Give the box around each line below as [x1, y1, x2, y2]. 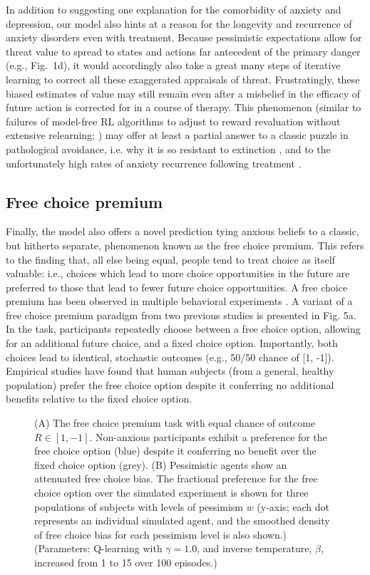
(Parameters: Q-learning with [34, 541, 163, 556]
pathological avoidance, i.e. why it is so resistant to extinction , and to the [6, 141, 331, 156]
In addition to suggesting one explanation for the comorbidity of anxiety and [6, 2, 341, 16]
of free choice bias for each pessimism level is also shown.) [34, 527, 287, 542]
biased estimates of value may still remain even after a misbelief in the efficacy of [6, 86, 360, 100]
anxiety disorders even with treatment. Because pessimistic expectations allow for [6, 30, 362, 45]
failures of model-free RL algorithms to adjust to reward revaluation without [6, 113, 341, 128]
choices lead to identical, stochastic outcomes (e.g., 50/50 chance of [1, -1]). [6, 349, 334, 364]
